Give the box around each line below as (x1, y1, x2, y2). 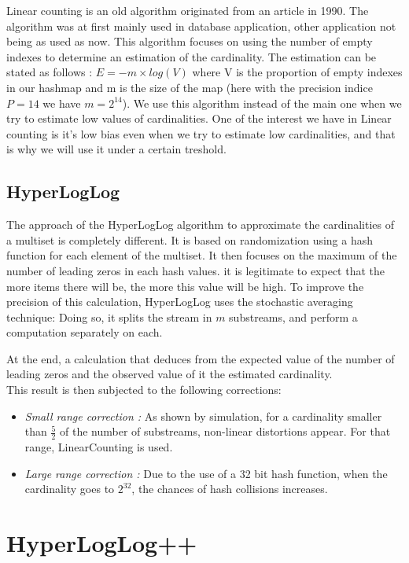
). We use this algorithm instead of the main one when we (122, 94, 402, 111)
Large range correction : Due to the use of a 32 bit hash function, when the (24, 465, 388, 481)
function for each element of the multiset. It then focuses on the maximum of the (6, 247, 397, 263)
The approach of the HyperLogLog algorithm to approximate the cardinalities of (6, 216, 395, 233)
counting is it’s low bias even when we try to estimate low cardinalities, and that (6, 125, 396, 142)
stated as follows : (6, 64, 93, 80)
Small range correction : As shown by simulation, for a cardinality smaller (24, 407, 382, 424)
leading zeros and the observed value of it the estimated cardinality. (6, 366, 333, 382)
